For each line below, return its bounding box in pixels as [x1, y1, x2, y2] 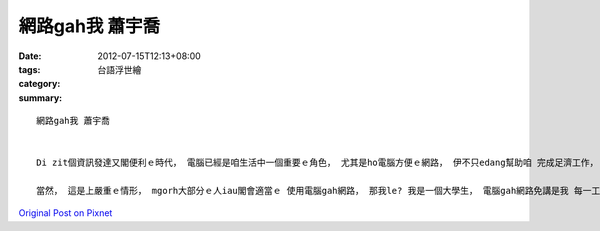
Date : [18, 50, 42, 62]
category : [18, 78, 61, 90]
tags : [18, 63, 41, 75]
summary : [18, 91, 63, 104]
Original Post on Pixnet [18, 207, 113, 219]
